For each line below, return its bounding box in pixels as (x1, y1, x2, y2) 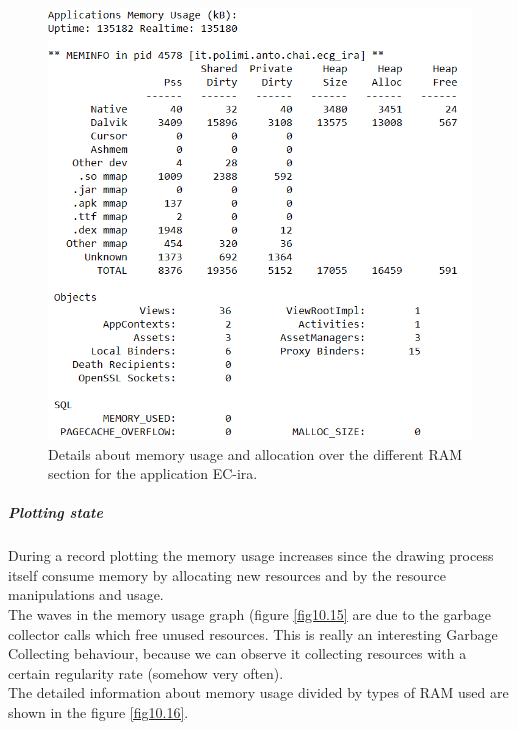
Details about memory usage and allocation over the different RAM (48, 443, 463, 464)
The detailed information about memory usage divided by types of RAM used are (8, 682, 509, 703)
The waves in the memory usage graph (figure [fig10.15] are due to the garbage (8, 604, 491, 625)
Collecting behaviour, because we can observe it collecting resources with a (8, 643, 467, 664)
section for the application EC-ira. (48, 463, 258, 484)
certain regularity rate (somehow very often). (8, 662, 284, 683)
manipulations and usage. (8, 584, 164, 605)
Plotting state (8, 502, 103, 523)
